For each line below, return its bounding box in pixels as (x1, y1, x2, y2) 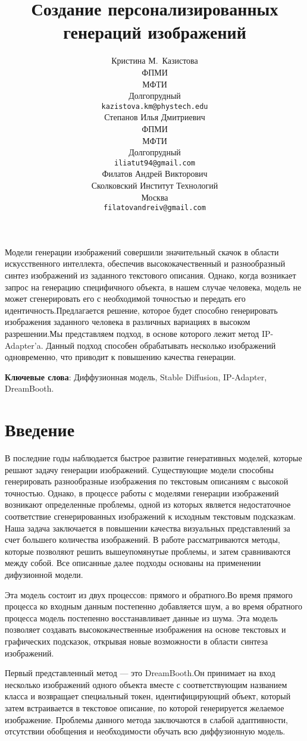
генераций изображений (63, 20, 246, 44)
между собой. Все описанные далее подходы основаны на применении (5, 556, 261, 569)
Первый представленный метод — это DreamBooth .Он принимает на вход (5, 667, 275, 679)
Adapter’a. (5, 339, 43, 351)
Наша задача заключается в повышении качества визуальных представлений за (5, 521, 290, 534)
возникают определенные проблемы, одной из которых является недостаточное (5, 498, 291, 511)
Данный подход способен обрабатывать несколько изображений (46, 339, 276, 351)
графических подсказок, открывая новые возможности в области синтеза (5, 634, 268, 647)
